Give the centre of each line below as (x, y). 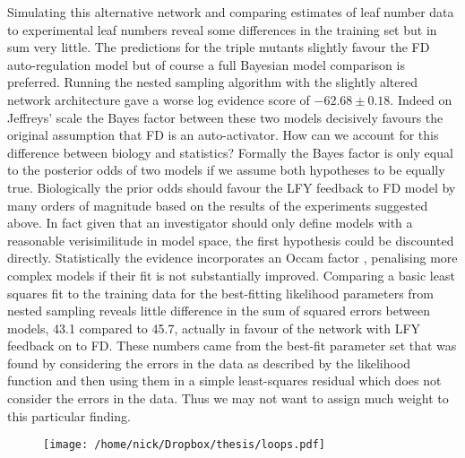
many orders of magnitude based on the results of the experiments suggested (218, 205)
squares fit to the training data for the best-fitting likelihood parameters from (220, 293)
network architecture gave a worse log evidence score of (159, 99)
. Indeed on (421, 99)
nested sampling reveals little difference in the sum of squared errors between (219, 311)
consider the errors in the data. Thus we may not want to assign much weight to (228, 398)
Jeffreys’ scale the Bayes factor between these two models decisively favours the (225, 117)
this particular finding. (69, 415)
